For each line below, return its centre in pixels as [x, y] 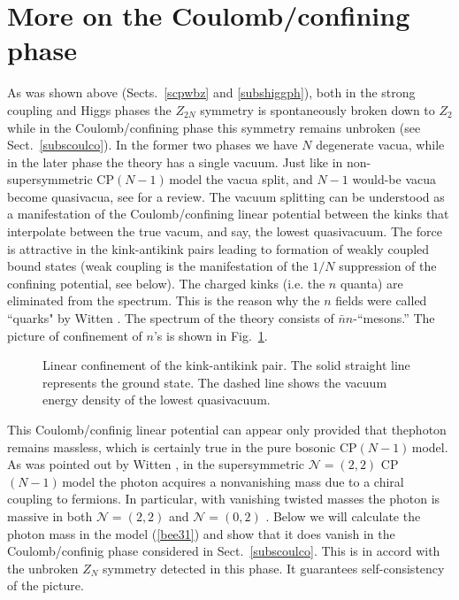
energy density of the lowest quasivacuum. [157, 400]
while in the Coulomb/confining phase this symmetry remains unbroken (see [214, 127]
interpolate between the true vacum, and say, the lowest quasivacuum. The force [225, 231]
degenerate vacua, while [380, 145]
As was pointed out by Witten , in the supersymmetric [156, 464]
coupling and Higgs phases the [89, 109]
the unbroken [43, 568]
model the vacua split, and [241, 179]
